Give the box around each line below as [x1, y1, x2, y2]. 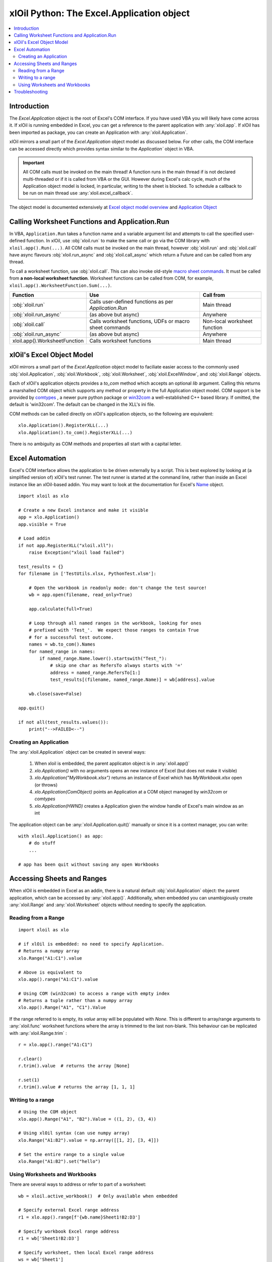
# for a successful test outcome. [28, 634, 114, 640]
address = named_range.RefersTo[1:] [50, 669, 141, 675]
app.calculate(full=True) [28, 606, 93, 612]
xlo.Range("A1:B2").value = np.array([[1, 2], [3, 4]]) [18, 1137, 159, 1143]
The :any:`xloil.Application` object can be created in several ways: [9, 749, 146, 755]
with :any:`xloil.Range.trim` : [9, 1030, 67, 1036]
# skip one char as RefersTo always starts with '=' [50, 663, 183, 668]
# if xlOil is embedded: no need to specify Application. [18, 941, 165, 946]
